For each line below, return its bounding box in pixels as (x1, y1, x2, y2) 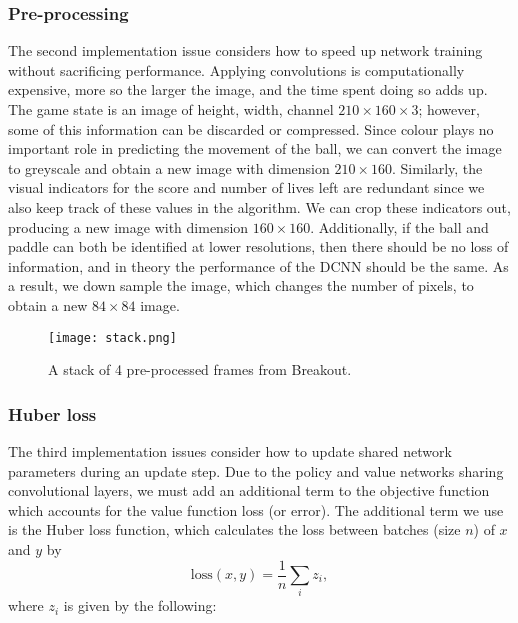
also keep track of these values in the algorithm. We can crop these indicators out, (8, 196, 511, 217)
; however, (418, 99, 480, 119)
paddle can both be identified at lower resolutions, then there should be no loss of (8, 236, 509, 257)
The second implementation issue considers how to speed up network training (8, 40, 483, 61)
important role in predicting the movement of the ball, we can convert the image (8, 138, 502, 159)
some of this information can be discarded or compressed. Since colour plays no (8, 118, 494, 139)
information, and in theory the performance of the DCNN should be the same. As (8, 255, 509, 276)
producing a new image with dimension (8, 216, 249, 237)
